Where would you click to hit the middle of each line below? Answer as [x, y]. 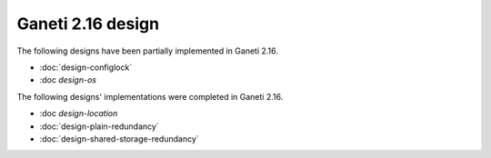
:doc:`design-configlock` [86, 67]
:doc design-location [79, 114]
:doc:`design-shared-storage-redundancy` [119, 138]
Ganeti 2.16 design [88, 24]
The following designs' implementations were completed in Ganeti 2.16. [150, 96]
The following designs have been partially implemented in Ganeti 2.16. [148, 51]
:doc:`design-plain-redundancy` [99, 126]
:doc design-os [68, 80]
